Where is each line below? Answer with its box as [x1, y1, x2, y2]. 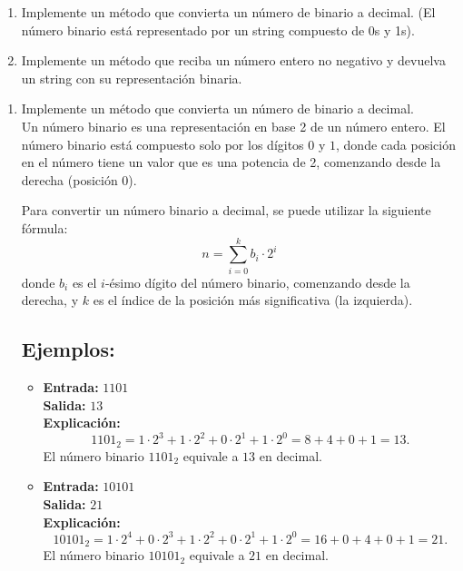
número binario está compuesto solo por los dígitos [21, 134, 304, 153]
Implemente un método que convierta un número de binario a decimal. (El [21, 3, 436, 21]
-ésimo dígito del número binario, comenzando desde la [104, 272, 410, 291]
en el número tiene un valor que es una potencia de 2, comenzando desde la [21, 153, 441, 172]
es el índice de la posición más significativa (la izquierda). [93, 290, 413, 310]
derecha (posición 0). [21, 170, 137, 189]
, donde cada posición [336, 134, 456, 153]
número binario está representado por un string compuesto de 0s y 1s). [21, 20, 415, 39]
